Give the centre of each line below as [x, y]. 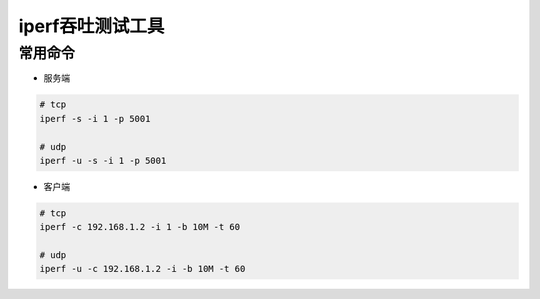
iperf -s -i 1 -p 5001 [95, 118]
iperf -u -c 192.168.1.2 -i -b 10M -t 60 [142, 269]
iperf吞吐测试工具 [91, 26]
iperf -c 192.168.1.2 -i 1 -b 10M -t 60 [139, 227]
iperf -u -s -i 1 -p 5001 [103, 160]
